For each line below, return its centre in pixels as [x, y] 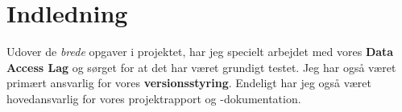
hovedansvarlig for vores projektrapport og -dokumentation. [154, 98]
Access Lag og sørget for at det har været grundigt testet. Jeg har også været [201, 67]
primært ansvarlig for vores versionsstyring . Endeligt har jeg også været [189, 83]
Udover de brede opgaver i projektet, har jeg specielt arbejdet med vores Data [200, 52]
